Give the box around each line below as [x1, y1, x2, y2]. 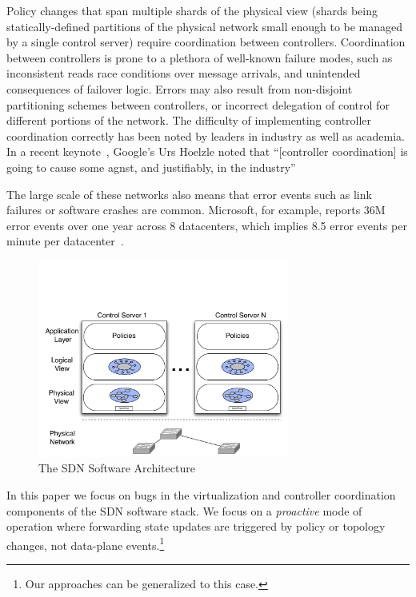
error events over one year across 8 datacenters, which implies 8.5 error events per [6, 217, 407, 233]
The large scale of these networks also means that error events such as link [6, 185, 372, 202]
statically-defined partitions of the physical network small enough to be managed [6, 18, 403, 34]
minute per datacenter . [6, 233, 124, 249]
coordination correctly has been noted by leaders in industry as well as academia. [6, 127, 405, 144]
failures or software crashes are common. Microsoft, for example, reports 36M [6, 201, 386, 218]
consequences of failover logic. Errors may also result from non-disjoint [6, 80, 353, 97]
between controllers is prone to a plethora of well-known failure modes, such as [6, 49, 393, 66]
